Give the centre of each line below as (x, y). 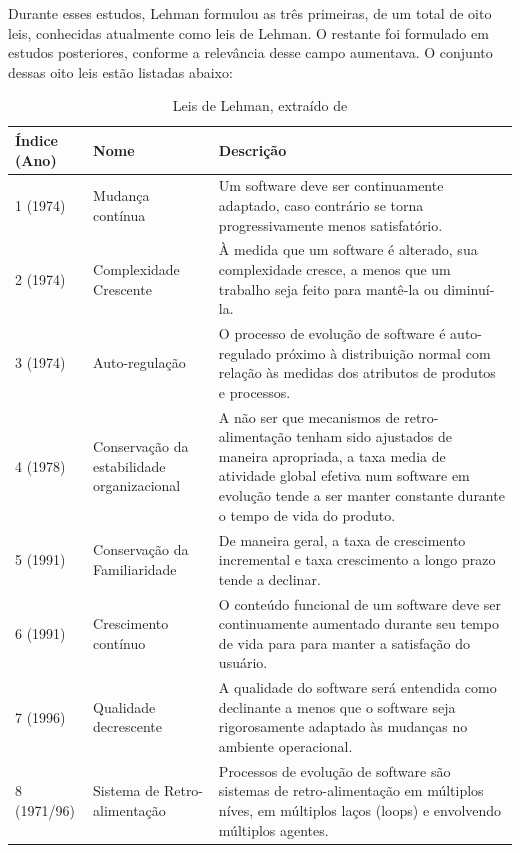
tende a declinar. (269, 578)
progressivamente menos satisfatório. (330, 224)
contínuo (119, 642)
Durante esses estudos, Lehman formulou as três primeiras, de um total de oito (250, 13)
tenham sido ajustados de (374, 436)
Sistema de (126, 790)
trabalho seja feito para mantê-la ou (328, 288)
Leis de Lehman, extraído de (260, 105)
